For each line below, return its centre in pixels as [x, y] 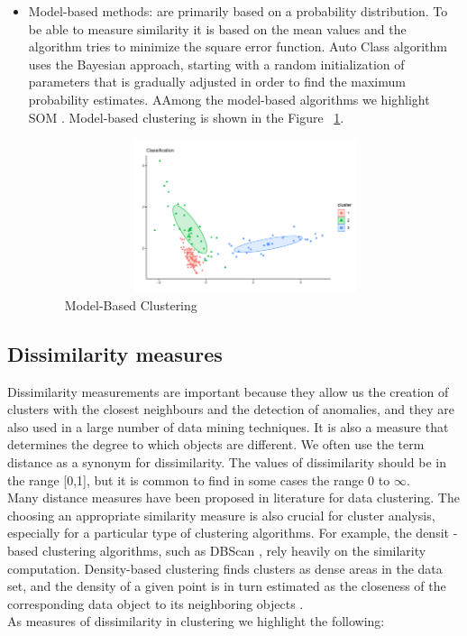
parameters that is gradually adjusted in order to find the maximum [217, 82]
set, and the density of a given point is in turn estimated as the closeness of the [227, 586]
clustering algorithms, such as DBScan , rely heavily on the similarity [234, 550]
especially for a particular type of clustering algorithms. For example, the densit [228, 533]
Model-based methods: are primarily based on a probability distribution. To [238, 11]
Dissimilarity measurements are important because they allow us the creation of [228, 391]
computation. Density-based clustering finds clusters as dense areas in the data [225, 568]
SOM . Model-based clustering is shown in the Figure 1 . [186, 117]
